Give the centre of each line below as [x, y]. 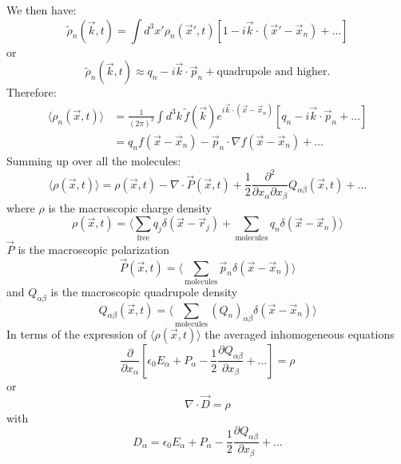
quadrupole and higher [272, 72]
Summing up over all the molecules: [94, 160]
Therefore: [32, 92]
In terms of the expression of [77, 333]
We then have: [42, 10]
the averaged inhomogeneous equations [300, 333]
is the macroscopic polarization [94, 249]
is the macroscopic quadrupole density [144, 291]
